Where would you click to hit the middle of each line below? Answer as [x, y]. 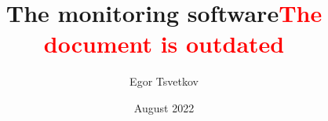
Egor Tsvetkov [164, 81]
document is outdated [164, 44]
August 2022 [164, 107]
